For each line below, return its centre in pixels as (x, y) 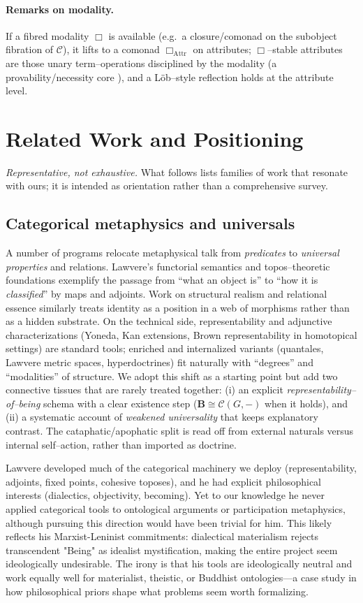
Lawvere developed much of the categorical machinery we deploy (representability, (181, 468)
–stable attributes (305, 49)
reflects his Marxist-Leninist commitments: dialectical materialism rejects (162, 536)
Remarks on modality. (60, 9)
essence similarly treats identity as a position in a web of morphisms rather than (178, 307)
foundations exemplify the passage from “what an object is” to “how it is (162, 280)
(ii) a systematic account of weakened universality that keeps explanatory (162, 417)
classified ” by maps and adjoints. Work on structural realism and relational (166, 294)
